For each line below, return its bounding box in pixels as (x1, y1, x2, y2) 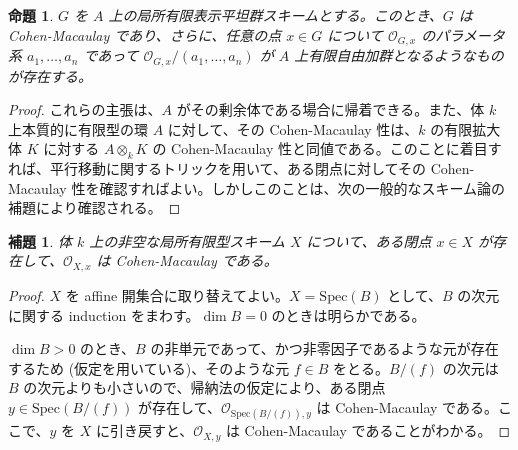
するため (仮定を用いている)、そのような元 (8, 357, 290, 378)
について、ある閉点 (306, 230, 432, 251)
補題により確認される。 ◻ (8, 197, 181, 218)
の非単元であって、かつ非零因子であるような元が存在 (150, 338, 499, 359)
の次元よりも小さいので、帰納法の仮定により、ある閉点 (23, 377, 386, 398)
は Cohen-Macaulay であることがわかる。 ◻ (225, 420, 511, 441)
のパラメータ (421, 24, 505, 45)
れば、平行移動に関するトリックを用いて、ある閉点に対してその (8, 158, 427, 179)
